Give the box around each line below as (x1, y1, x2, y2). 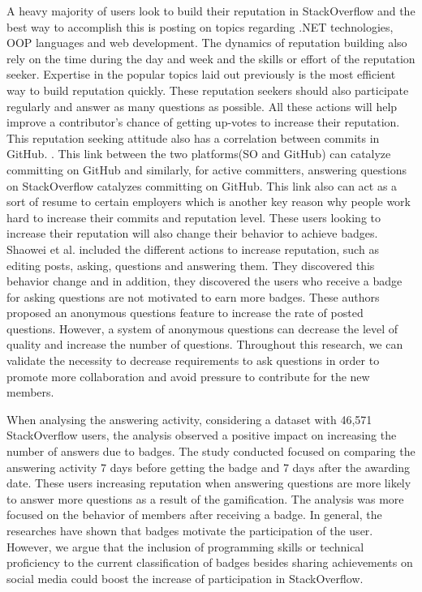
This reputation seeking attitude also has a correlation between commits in (6, 129, 380, 146)
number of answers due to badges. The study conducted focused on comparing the (6, 443, 416, 460)
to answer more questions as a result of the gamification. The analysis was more (6, 490, 404, 507)
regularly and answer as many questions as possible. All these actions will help (6, 97, 398, 114)
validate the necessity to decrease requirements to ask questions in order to (6, 352, 380, 369)
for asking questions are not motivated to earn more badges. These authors (6, 288, 380, 305)
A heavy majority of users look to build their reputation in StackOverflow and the (6, 2, 416, 19)
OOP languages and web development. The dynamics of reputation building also (6, 34, 407, 51)
